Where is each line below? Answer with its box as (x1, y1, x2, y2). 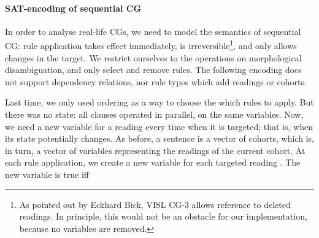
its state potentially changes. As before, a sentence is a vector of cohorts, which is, (5, 132, 314, 145)
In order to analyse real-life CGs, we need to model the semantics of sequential (5, 25, 301, 37)
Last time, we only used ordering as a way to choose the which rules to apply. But (5, 96, 314, 109)
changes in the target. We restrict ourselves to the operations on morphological (5, 51, 302, 64)
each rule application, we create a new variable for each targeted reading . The (5, 156, 301, 169)
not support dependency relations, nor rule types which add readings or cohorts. (5, 75, 307, 88)
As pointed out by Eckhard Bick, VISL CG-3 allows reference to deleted (19, 198, 291, 210)
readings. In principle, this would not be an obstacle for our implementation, (19, 210, 307, 223)
